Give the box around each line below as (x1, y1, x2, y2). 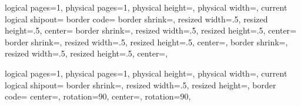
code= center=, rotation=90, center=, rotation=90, (5, 90, 191, 102)
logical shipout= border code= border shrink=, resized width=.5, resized (5, 12, 268, 25)
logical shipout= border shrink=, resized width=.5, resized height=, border (5, 78, 276, 91)
